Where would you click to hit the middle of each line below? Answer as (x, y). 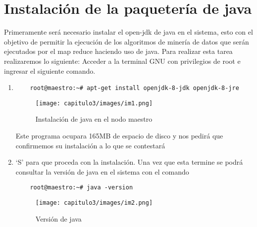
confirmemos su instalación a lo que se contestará (90, 145)
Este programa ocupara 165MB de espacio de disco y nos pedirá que (119, 136)
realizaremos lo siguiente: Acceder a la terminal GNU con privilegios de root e (122, 61)
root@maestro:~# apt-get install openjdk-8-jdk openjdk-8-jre (134, 88)
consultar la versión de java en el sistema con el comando (102, 171)
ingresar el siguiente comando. (50, 70)
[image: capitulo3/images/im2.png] (94, 203)
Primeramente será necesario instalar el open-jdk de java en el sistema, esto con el (128, 32)
